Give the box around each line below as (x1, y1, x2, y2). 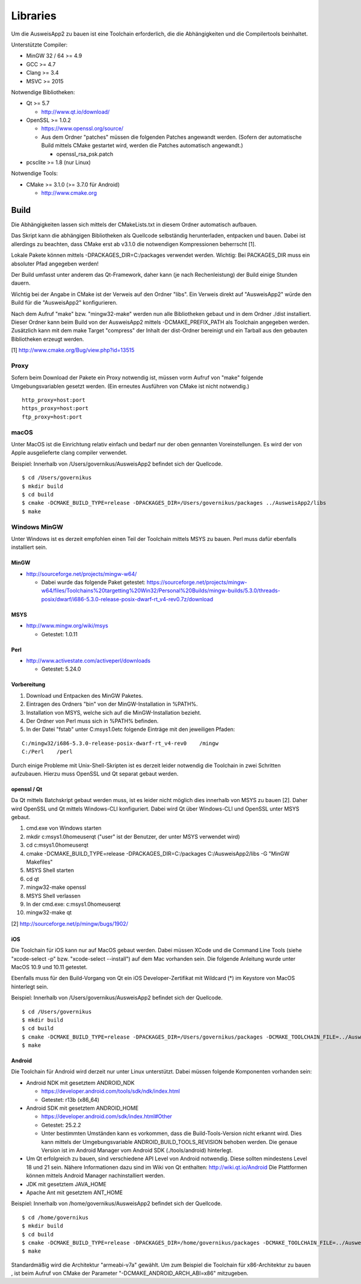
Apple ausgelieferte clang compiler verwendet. (11, 449, 128, 457)
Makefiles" (26, 858, 54, 865)
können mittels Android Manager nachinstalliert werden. (26, 1172, 165, 1179)
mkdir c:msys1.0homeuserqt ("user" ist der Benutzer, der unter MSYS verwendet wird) (26, 833, 240, 840)
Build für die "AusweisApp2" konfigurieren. (11, 299, 118, 306)
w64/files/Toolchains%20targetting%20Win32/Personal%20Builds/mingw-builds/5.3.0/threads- (41, 587, 280, 594)
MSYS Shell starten (26, 867, 75, 874)
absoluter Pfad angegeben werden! (11, 260, 99, 267)
